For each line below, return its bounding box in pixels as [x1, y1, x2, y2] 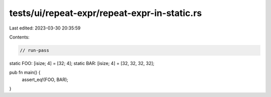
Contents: [9, 34, 30, 40]
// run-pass [20, 47, 50, 53]
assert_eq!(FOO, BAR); [22, 76, 69, 82]
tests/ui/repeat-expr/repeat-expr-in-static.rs [9, 7, 202, 18]
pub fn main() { [9, 69, 41, 75]
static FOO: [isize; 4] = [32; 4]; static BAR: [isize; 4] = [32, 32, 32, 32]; [9, 60, 155, 66]
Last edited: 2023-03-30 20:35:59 [9, 25, 81, 31]
